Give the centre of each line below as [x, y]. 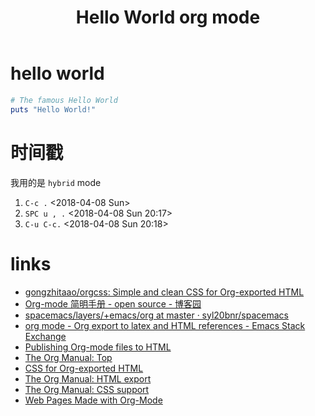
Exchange [45, 336]
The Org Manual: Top [68, 357]
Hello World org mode [168, 17]
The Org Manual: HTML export [88, 378]
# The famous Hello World [64, 100]
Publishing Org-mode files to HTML [98, 347]
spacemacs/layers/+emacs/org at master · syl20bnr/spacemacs [157, 315]
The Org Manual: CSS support [87, 389]
